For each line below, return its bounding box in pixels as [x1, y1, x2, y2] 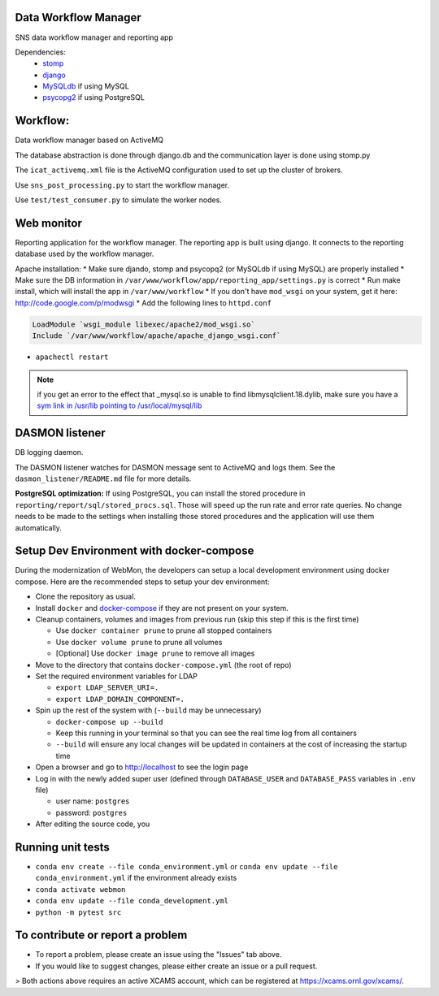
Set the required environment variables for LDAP [35, 671, 198, 681]
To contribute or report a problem [15, 929, 188, 942]
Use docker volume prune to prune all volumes [55, 637, 223, 647]
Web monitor [15, 216, 83, 230]
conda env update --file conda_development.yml [35, 896, 229, 906]
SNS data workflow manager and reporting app [15, 32, 174, 42]
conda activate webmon [35, 885, 126, 894]
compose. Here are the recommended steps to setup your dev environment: [15, 577, 270, 587]
